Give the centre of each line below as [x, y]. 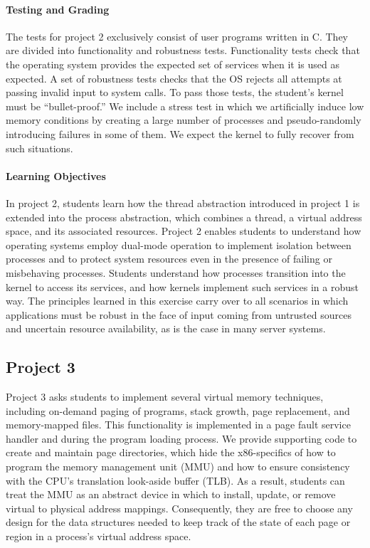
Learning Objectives [56, 175]
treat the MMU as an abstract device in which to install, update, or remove [171, 494]
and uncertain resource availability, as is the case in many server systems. [166, 328]
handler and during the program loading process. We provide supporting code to [181, 438]
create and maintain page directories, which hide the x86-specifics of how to [171, 452]
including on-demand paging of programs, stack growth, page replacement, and [178, 410]
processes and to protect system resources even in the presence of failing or [169, 259]
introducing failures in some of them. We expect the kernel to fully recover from [180, 133]
